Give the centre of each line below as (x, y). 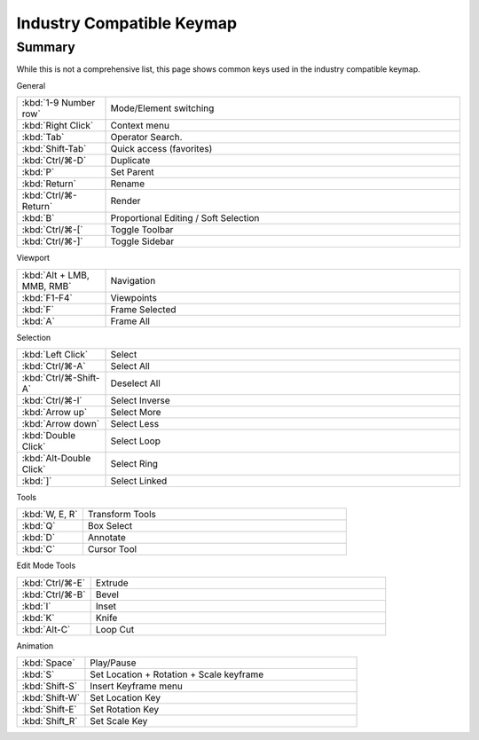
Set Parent (132, 172)
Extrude (112, 583)
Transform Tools (122, 515)
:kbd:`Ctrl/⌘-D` (54, 161)
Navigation (133, 280)
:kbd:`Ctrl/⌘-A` (54, 366)
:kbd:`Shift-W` (51, 698)
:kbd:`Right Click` (58, 126)
